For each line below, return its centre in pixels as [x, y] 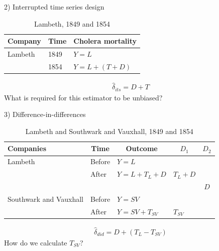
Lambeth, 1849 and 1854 [72, 23]
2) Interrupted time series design [54, 7]
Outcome [142, 148]
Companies [27, 148]
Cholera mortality [105, 41]
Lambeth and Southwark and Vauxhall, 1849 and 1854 [109, 131]
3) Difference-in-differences [45, 114]
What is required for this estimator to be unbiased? [83, 97]
